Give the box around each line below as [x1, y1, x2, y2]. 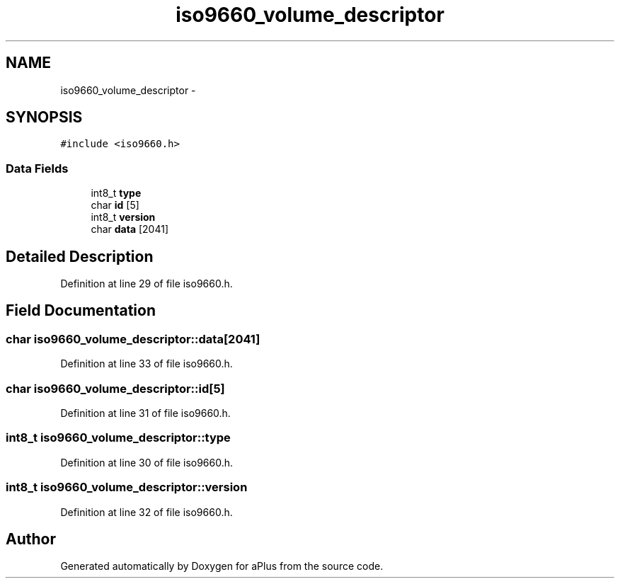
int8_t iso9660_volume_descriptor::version [6, 480, 248, 495]
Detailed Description [6, 247, 154, 265]
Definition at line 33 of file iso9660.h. [60, 357, 233, 370]
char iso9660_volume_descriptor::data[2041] [6, 331, 260, 346]
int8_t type [91, 187, 142, 200]
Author [6, 529, 56, 548]
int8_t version [91, 211, 156, 224]
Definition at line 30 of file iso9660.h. [60, 456, 234, 469]
